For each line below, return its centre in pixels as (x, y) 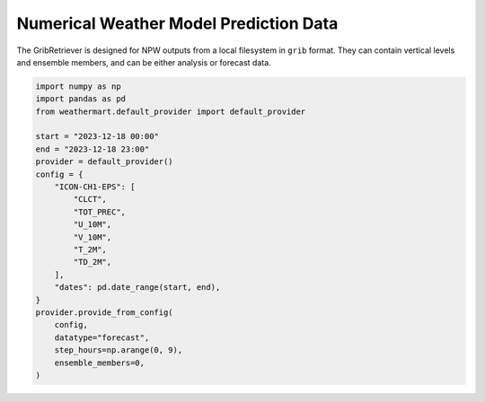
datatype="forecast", (102, 337)
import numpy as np (78, 86)
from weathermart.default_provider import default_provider (171, 111)
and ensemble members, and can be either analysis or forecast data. (144, 62)
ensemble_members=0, (100, 363)
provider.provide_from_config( (105, 312)
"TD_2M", (93, 262)
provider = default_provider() (105, 162)
